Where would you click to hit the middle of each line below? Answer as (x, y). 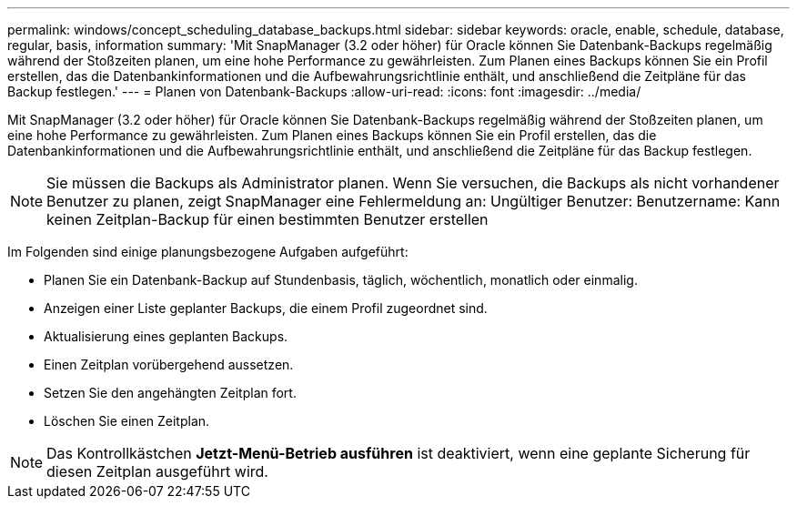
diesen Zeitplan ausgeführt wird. (157, 471)
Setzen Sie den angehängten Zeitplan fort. (170, 393)
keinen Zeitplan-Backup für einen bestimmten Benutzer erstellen (267, 219)
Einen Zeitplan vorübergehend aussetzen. (169, 364)
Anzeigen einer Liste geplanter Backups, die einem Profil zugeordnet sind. (266, 308)
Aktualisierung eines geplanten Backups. (166, 336)
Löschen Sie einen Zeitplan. (127, 421)
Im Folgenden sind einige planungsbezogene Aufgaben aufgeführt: (208, 252)
